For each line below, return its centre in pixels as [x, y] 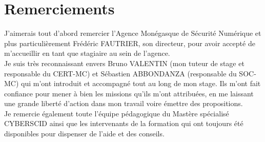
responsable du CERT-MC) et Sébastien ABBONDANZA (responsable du [120, 73]
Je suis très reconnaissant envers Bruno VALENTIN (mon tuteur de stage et [124, 63]
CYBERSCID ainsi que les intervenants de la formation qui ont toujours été [124, 123]
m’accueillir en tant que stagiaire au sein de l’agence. [87, 53]
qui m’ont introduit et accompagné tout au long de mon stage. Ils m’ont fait [141, 83]
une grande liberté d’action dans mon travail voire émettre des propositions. [124, 103]
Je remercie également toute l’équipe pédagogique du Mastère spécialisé [117, 113]
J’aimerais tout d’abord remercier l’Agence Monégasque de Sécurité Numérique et [133, 33]
